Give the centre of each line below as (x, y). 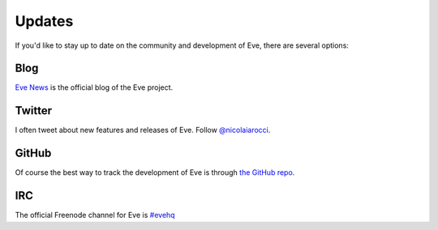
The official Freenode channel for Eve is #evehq (95, 215)
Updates (44, 21)
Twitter (34, 111)
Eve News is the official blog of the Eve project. (94, 87)
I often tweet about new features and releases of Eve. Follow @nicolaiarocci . (143, 130)
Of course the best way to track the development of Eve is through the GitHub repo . (155, 172)
